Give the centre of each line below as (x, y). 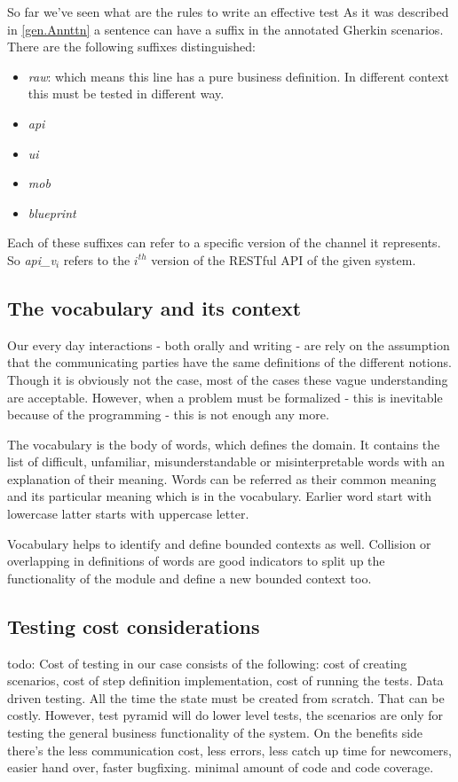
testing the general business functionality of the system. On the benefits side (215, 733)
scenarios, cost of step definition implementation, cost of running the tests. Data (225, 680)
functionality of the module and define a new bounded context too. (190, 578)
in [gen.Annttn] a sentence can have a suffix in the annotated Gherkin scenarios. (225, 29)
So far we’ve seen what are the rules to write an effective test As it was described (228, 12)
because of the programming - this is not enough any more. (168, 414)
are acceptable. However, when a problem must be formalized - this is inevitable (225, 397)
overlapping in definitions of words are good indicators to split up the (196, 561)
